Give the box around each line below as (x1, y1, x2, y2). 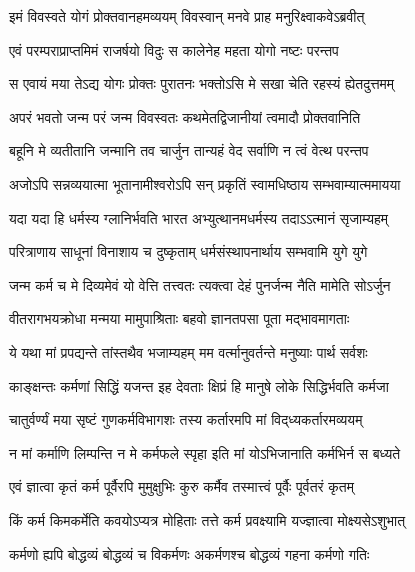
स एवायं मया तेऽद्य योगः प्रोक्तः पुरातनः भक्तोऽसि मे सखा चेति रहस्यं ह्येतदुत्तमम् (9, 73, 395, 94)
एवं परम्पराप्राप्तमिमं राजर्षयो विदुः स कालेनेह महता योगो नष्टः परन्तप (9, 39, 339, 60)
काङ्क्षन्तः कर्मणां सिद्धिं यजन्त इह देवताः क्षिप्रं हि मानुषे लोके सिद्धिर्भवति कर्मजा (9, 375, 389, 396)
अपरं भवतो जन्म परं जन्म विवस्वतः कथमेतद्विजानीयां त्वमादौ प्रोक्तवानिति (9, 106, 361, 127)
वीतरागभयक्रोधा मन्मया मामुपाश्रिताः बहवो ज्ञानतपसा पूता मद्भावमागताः (9, 308, 350, 329)
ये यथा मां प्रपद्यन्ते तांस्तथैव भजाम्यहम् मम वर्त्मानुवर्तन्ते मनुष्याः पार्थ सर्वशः (9, 341, 368, 362)
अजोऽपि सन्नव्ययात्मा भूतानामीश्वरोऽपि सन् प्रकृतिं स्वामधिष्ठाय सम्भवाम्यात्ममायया (9, 173, 401, 194)
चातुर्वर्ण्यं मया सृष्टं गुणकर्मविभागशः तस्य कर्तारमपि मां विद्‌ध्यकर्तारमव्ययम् (9, 409, 363, 430)
